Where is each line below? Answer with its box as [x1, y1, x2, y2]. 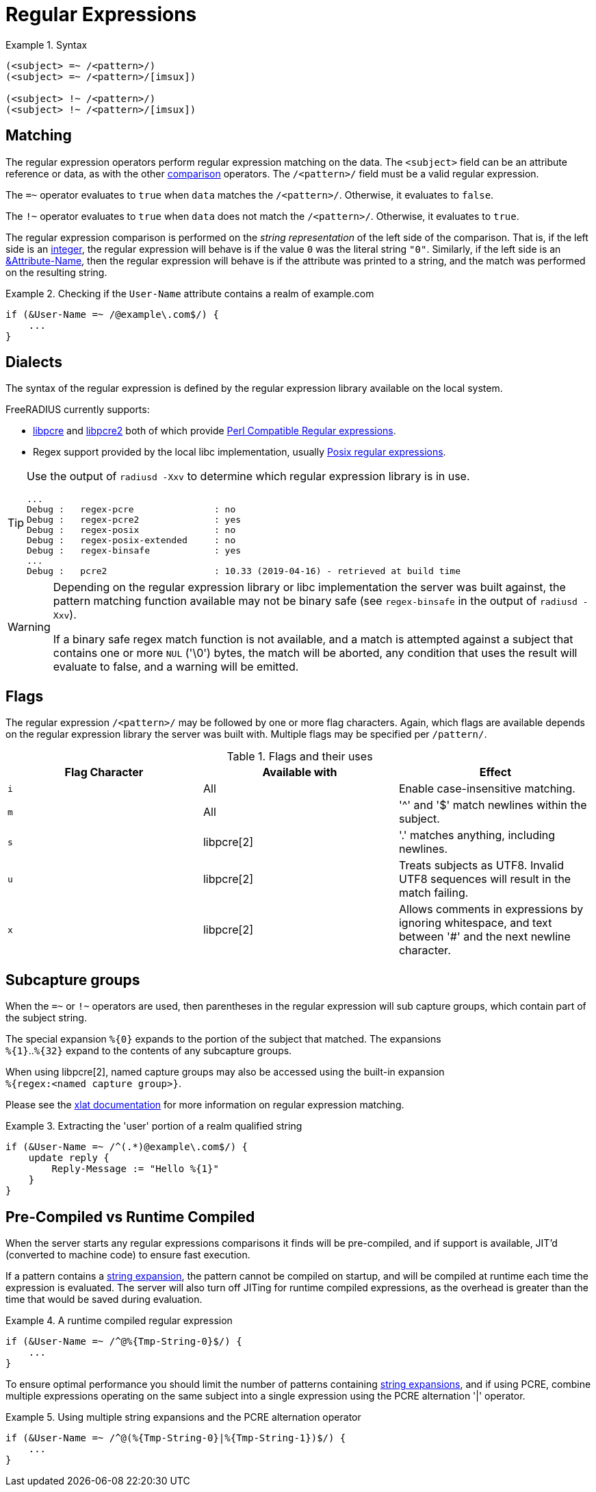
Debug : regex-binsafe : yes [27, 545, 242, 556]
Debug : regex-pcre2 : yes [27, 514, 242, 525]
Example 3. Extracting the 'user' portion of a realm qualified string [5, 1120, 302, 1132]
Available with [262, 765, 337, 780]
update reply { [28, 1152, 109, 1164]
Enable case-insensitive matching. [398, 782, 575, 796]
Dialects [5, 353, 62, 371]
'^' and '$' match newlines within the [398, 798, 587, 812]
